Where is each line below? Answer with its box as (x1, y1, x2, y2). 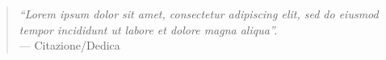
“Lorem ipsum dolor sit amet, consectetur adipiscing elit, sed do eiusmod (19, 6, 379, 22)
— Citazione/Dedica (19, 37, 120, 54)
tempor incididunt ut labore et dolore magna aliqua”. (19, 21, 278, 38)
